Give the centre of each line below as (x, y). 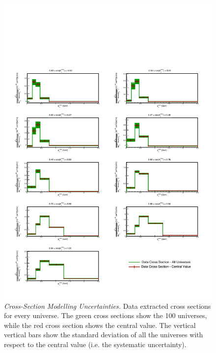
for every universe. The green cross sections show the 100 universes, (106, 315)
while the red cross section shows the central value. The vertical (100, 325)
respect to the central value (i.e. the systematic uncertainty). (95, 344)
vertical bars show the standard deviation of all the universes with (104, 335)
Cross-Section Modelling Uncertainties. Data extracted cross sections (108, 306)
